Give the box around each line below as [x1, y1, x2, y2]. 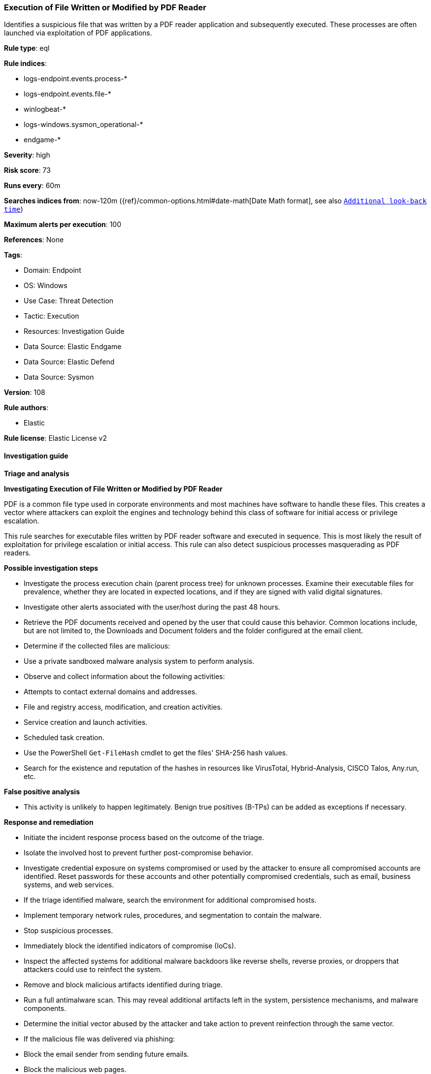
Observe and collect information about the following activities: [24, 672, 225, 681]
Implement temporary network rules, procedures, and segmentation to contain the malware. [24, 911, 322, 919]
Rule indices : [4, 59, 47, 68]
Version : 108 [4, 388, 45, 397]
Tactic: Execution [24, 312, 79, 321]
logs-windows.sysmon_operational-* [24, 120, 143, 129]
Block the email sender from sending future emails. [24, 1049, 189, 1058]
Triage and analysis [4, 469, 69, 478]
